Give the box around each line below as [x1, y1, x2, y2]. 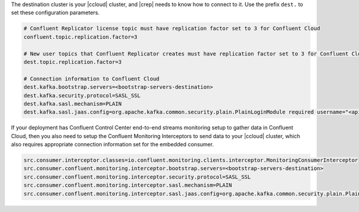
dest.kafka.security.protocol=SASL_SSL [23, 92, 141, 99]
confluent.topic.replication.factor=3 [23, 33, 138, 40]
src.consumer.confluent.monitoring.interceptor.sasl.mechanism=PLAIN [23, 182, 232, 189]
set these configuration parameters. [11, 9, 100, 16]
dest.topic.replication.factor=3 [23, 59, 122, 65]
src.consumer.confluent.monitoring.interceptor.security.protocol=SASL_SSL [23, 173, 251, 180]
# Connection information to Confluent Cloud [23, 75, 160, 82]
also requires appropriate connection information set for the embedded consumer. [11, 141, 214, 148]
